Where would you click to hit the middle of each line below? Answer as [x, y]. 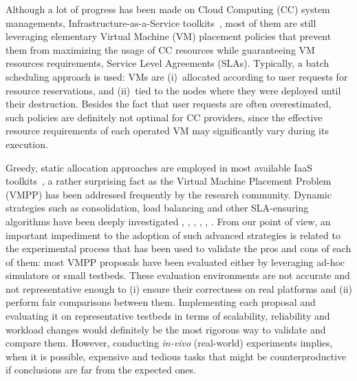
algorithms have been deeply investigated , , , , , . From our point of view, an [168, 221]
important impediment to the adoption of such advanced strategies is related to [173, 235]
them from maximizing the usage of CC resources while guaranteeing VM [160, 49]
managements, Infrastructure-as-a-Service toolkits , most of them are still [161, 22]
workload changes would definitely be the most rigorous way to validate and [166, 329]
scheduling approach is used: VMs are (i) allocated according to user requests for [177, 76]
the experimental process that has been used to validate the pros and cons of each [178, 248]
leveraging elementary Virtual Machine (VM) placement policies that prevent [169, 36]
